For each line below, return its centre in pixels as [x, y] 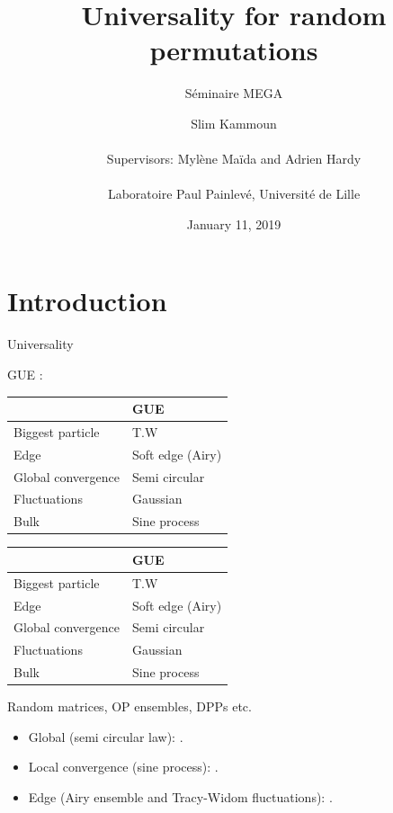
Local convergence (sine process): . [123, 767]
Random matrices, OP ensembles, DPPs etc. [130, 706]
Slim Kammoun [234, 123]
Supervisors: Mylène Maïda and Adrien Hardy [234, 159]
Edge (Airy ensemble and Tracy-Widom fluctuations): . [180, 797]
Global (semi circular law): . [106, 736]
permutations [234, 50]
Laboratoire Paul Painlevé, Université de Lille [234, 194]
